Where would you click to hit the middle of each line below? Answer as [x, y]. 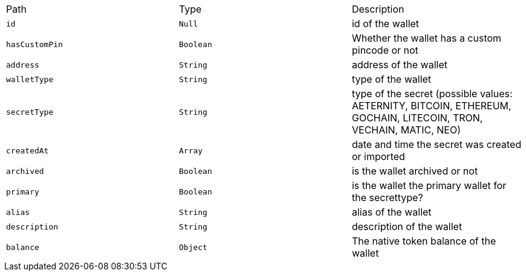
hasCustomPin [34, 44]
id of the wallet [385, 24]
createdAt [28, 150]
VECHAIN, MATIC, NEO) [406, 130]
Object [193, 247]
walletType [30, 79]
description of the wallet [407, 226]
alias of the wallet [391, 212]
